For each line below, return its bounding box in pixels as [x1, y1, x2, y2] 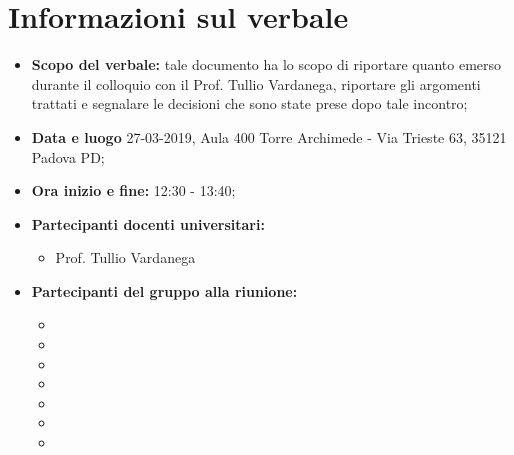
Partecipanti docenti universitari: [31, 213, 265, 234]
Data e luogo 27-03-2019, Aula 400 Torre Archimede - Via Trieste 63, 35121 [31, 126, 507, 147]
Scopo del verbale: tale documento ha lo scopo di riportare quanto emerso [31, 54, 502, 75]
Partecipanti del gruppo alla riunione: [31, 280, 298, 301]
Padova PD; [31, 146, 105, 167]
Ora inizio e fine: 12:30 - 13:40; [31, 180, 236, 201]
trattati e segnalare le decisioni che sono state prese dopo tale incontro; [31, 93, 468, 114]
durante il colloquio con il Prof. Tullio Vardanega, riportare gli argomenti [31, 73, 481, 94]
